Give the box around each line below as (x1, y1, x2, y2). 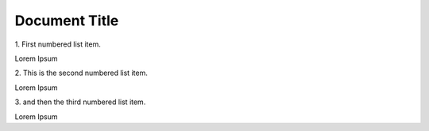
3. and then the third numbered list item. (14, 97, 146, 107)
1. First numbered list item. (14, 39, 101, 49)
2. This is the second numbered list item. (14, 68, 149, 78)
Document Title (14, 12, 119, 29)
